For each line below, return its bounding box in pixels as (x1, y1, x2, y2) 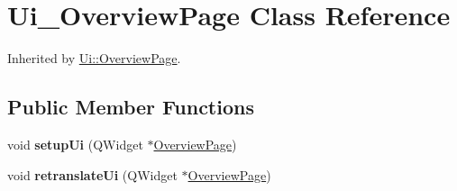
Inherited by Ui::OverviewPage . (7, 49, 181, 68)
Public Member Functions (7, 93, 254, 121)
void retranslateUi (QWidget (7, 165, 178, 184)
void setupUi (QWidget (7, 134, 143, 153)
